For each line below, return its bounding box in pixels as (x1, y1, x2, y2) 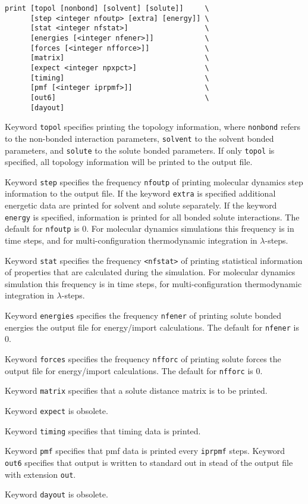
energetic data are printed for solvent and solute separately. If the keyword (5, 199, 277, 211)
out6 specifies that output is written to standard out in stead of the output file (5, 456, 293, 468)
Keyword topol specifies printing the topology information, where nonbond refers (5, 120, 301, 133)
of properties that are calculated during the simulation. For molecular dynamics (5, 266, 296, 278)
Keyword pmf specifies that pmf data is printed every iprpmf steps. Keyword (5, 444, 285, 457)
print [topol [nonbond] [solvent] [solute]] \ (5, 4, 209, 13)
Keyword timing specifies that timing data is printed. (5, 424, 201, 437)
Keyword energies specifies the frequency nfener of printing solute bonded (5, 309, 282, 322)
